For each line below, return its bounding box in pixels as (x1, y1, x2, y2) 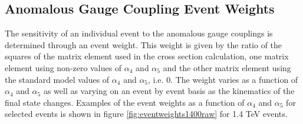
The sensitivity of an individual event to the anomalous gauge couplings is (5, 27, 273, 39)
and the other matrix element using (163, 61, 291, 73)
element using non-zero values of (5, 61, 122, 73)
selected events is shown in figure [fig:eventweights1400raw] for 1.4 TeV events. (5, 108, 288, 120)
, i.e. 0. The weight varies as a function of (148, 73, 298, 85)
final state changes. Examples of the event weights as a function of (5, 96, 245, 108)
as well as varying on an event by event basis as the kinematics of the (43, 85, 295, 97)
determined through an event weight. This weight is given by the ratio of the (5, 38, 282, 51)
